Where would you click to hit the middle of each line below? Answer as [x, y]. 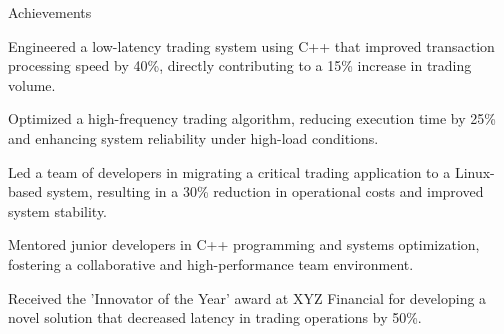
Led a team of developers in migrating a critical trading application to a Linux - [251, 171]
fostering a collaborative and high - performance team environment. [211, 263]
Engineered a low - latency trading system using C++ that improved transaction [251, 45]
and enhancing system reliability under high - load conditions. [193, 137]
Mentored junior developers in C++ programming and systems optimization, [244, 244]
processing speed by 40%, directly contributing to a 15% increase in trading [240, 65]
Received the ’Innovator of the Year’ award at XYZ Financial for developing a [247, 297]
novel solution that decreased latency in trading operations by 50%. [215, 317]
